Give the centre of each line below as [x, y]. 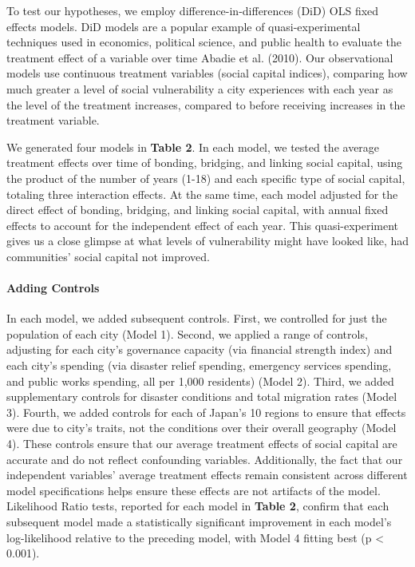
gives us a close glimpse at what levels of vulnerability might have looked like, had [207, 241]
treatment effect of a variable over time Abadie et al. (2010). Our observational [200, 57]
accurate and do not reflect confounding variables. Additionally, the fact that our [205, 459]
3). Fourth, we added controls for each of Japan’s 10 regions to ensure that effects [206, 412]
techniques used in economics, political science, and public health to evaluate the [204, 42]
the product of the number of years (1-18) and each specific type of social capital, [206, 178]
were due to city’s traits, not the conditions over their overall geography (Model [202, 428]
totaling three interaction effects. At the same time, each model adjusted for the [202, 194]
